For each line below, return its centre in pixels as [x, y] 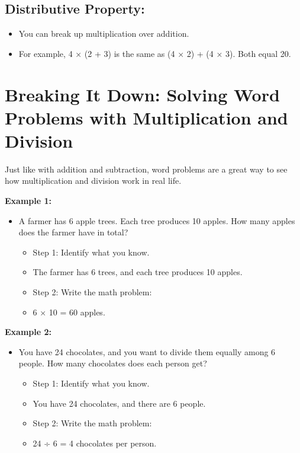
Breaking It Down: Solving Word [142, 94]
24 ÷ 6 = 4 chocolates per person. [95, 443]
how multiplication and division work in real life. [93, 181]
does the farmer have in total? [73, 232]
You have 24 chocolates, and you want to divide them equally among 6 [147, 351]
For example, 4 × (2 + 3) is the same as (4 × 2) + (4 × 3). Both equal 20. [155, 53]
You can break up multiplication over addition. [104, 34]
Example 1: [28, 201]
